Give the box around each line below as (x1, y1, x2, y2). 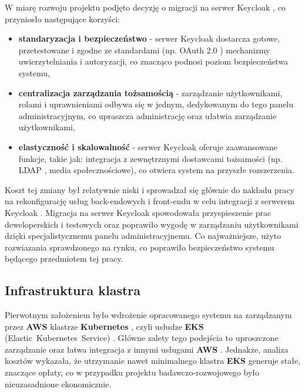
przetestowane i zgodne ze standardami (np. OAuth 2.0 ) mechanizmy (18, 43, 270, 56)
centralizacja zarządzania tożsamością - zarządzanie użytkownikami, (18, 86, 283, 99)
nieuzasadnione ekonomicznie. (5, 377, 112, 390)
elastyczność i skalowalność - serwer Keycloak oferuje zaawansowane (18, 140, 277, 153)
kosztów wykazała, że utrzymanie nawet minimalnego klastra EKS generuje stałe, (5, 354, 301, 367)
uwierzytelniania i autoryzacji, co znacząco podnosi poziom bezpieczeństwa (18, 55, 289, 67)
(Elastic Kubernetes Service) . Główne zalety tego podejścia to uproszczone (5, 332, 279, 344)
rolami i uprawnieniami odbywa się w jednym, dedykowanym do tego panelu (18, 98, 294, 110)
